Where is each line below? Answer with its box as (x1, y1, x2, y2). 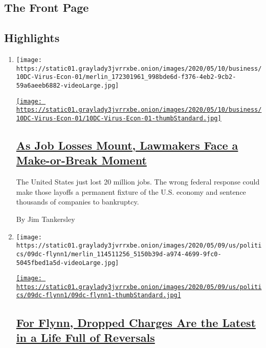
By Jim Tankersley (16, 213, 75, 224)
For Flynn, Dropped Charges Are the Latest (16, 314, 256, 330)
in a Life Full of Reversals (16, 329, 155, 345)
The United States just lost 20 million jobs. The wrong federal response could (16, 176, 260, 187)
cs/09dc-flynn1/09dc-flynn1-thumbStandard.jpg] (16, 292, 181, 299)
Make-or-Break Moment (16, 152, 147, 168)
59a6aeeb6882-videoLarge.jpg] (16, 81, 119, 89)
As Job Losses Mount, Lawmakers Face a (16, 137, 238, 153)
